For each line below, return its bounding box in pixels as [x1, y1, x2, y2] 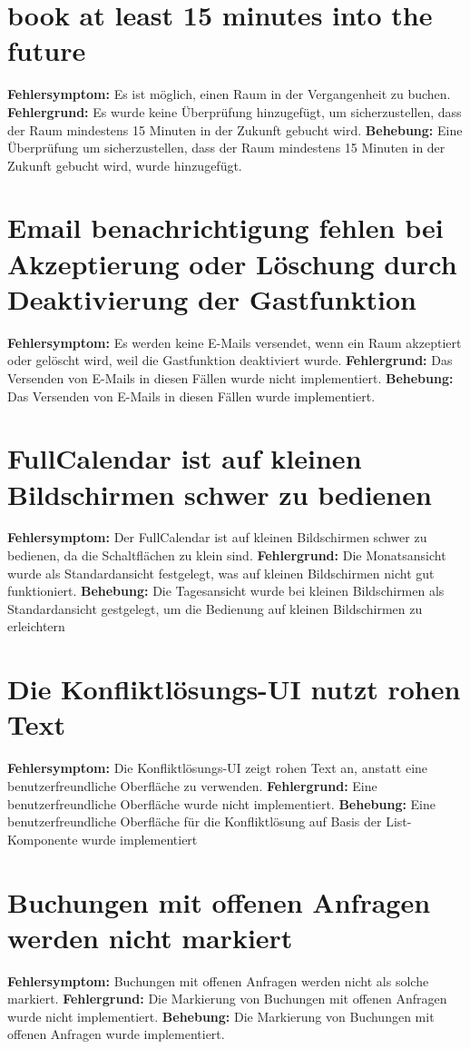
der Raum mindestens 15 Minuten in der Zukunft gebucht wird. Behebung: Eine [7, 120, 463, 139]
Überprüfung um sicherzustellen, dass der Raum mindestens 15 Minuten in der [7, 138, 446, 157]
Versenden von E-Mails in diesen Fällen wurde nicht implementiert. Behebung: [7, 368, 454, 387]
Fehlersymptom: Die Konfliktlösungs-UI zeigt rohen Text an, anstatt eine [7, 758, 428, 777]
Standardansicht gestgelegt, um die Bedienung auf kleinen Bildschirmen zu [7, 599, 423, 618]
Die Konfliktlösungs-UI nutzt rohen [7, 670, 461, 708]
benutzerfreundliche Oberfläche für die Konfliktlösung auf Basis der [7, 812, 382, 831]
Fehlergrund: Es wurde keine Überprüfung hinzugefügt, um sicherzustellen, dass [7, 102, 462, 121]
